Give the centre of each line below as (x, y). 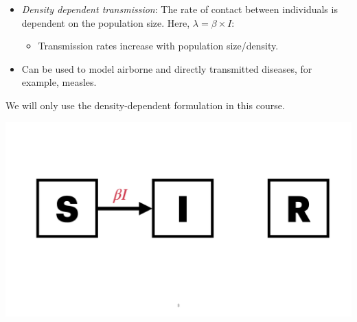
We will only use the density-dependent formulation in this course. (145, 105)
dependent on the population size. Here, (106, 22)
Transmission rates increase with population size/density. (158, 46)
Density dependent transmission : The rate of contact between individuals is (180, 9)
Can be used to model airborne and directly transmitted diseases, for (167, 68)
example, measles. (59, 82)
